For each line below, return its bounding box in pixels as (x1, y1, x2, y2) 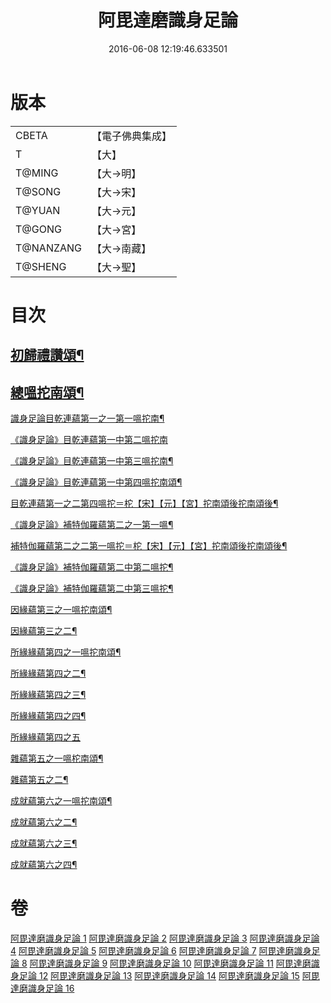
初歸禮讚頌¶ (10, 347, 85, 364)
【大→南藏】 (91, 241, 152, 255)
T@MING (15, 166, 59, 180)
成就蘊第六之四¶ (10, 859, 78, 871)
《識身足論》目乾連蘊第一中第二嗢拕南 (10, 434, 168, 446)
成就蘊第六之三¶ (10, 837, 78, 850)
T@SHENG (15, 259, 67, 273)
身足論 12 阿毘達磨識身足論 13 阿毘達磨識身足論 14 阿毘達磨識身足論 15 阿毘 (10, 970, 320, 982)
